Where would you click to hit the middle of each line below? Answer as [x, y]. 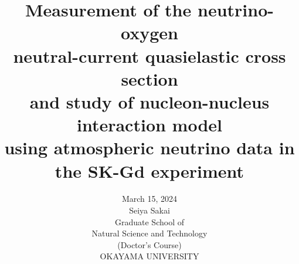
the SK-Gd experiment [149, 170]
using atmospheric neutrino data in [149, 148]
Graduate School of [149, 221]
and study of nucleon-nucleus [149, 101]
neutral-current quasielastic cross [149, 55]
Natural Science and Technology [149, 233]
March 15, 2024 [149, 199]
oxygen [149, 33]
